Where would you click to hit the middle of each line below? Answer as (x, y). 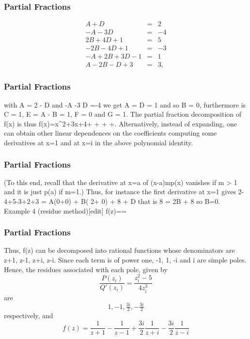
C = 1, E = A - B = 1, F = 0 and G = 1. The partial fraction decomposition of (123, 114)
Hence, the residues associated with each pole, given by (86, 269)
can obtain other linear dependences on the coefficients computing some (110, 133)
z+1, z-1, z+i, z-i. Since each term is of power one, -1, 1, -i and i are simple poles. (125, 260)
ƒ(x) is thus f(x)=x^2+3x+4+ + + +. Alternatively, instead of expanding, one (121, 123)
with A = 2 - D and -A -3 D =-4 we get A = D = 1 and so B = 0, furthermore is (125, 104)
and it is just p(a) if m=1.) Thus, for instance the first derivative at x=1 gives (120, 192)
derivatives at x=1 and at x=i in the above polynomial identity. (99, 142)
